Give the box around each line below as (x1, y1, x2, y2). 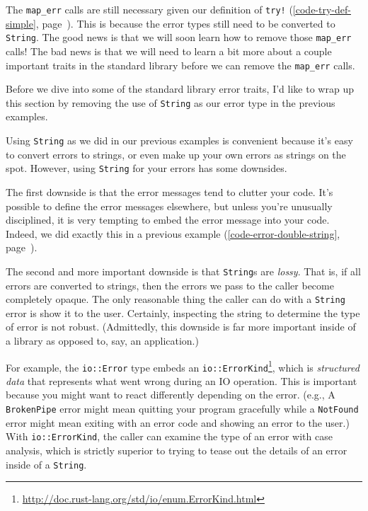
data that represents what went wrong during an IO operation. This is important (6, 373, 357, 388)
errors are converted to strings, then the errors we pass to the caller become (6, 277, 334, 292)
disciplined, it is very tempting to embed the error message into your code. (6, 212, 330, 227)
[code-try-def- (292, 2, 351, 16)
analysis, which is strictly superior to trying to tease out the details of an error (6, 442, 347, 457)
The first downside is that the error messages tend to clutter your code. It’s (6, 184, 333, 199)
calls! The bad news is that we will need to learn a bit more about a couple (6, 43, 332, 58)
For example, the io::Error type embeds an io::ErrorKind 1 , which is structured (6, 357, 360, 374)
